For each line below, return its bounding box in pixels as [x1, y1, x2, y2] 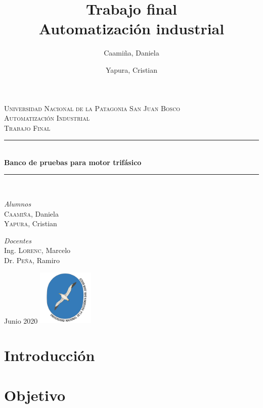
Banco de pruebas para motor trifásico [4, 157, 142, 167]
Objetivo [4, 384, 66, 405]
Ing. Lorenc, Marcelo [4, 245, 71, 256]
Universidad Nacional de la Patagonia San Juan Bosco [4, 103, 181, 113]
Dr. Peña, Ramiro [4, 255, 60, 266]
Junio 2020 [4, 315, 38, 326]
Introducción [4, 345, 95, 366]
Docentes [4, 235, 31, 245]
